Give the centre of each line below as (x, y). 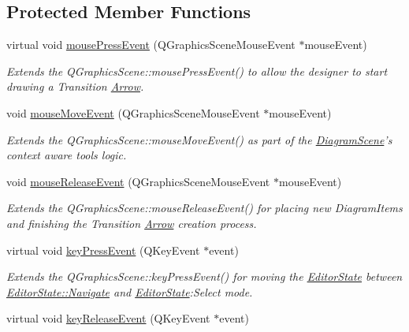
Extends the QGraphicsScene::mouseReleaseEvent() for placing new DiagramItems (204, 208)
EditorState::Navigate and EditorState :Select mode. (130, 291)
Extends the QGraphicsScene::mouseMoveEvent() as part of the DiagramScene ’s (199, 139)
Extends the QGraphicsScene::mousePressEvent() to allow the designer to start (197, 71)
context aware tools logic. (67, 155)
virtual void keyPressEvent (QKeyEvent (103, 250)
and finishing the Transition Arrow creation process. (132, 223)
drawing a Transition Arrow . (75, 86)
